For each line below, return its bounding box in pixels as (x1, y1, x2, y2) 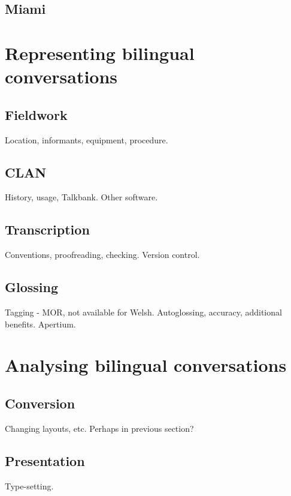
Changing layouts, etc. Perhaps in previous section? (5, 422, 194, 434)
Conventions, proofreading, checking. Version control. (5, 248, 200, 261)
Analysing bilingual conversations (5, 353, 287, 377)
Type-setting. (5, 479, 54, 492)
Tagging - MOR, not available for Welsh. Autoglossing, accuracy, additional (5, 305, 282, 318)
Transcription (5, 220, 90, 239)
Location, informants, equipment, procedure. (5, 133, 168, 146)
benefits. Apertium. (5, 317, 76, 330)
